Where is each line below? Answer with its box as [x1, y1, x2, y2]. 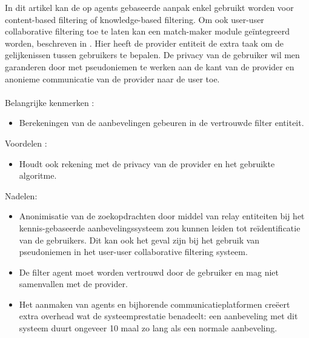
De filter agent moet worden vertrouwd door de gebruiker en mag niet [19, 265, 279, 278]
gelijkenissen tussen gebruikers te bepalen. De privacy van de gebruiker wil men [5, 48, 300, 61]
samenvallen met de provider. [19, 277, 128, 290]
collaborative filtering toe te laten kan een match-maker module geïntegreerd [5, 25, 290, 38]
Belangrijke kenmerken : [5, 96, 95, 108]
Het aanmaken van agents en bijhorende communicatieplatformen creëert [19, 297, 290, 310]
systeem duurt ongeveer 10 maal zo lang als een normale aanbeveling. [19, 322, 277, 334]
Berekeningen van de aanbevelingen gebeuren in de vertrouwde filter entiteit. [19, 116, 304, 129]
